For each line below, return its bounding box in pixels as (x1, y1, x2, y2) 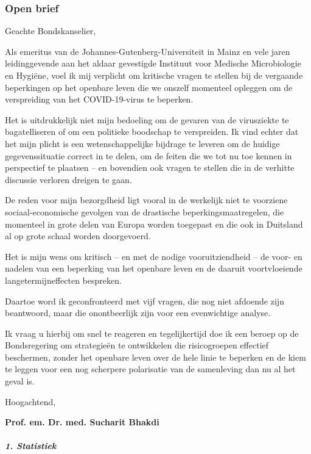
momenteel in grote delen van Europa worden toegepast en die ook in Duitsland (5, 217, 303, 230)
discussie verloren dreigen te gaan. (5, 173, 132, 186)
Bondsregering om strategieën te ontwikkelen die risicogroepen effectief (5, 339, 269, 351)
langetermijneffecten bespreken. (5, 273, 122, 286)
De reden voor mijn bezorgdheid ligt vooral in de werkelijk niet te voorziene (5, 193, 288, 206)
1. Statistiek (5, 439, 57, 452)
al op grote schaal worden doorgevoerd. (5, 229, 151, 242)
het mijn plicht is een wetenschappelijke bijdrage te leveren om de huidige (5, 137, 280, 150)
